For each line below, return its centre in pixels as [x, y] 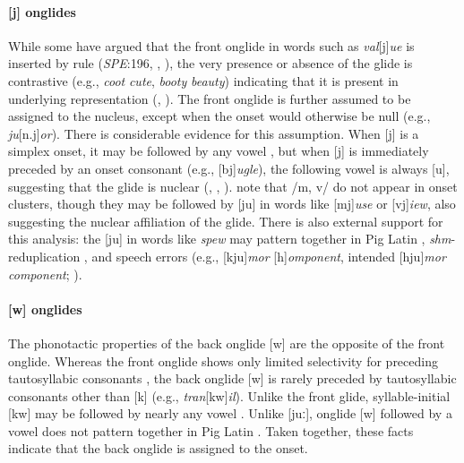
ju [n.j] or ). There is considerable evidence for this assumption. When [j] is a [214, 133]
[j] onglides [42, 11]
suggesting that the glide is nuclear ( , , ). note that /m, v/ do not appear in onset [233, 186]
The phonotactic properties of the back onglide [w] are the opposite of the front [227, 343]
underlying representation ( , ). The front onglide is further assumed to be [210, 98]
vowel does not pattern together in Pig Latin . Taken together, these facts [211, 430]
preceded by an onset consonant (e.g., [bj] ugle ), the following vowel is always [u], [229, 168]
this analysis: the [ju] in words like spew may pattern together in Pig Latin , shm [230, 239]
